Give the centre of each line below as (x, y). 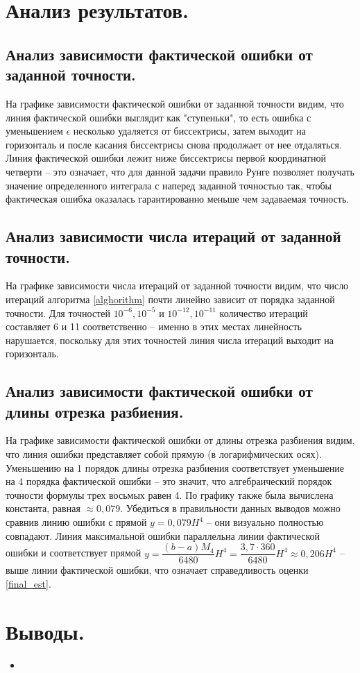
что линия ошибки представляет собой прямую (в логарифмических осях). (164, 454)
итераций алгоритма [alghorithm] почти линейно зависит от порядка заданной (170, 299)
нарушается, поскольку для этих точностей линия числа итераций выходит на (170, 340)
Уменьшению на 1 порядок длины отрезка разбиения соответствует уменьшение (175, 467)
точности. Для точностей (58, 313)
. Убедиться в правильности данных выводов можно (230, 508)
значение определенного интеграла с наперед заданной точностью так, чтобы (169, 185)
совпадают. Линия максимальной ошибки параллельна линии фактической (163, 535)
